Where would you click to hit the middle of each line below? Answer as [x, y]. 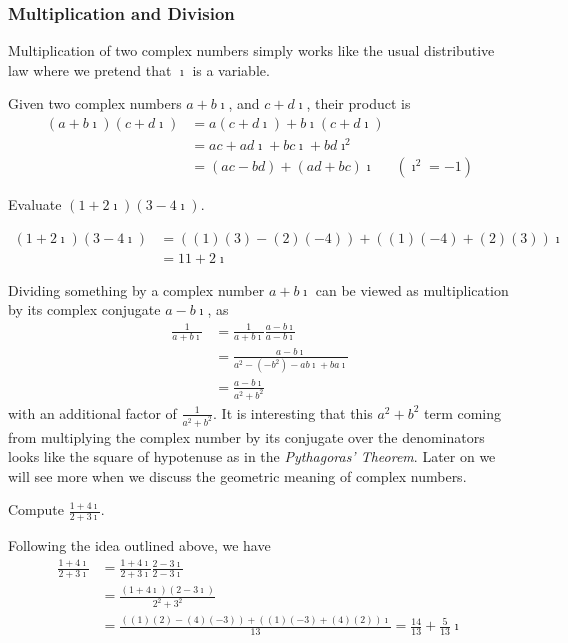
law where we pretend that [90, 69]
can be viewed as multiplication [412, 289]
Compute [36, 509]
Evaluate [35, 204]
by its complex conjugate [84, 309]
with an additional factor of [92, 412]
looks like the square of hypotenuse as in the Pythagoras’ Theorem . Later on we [252, 456]
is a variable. [231, 69]
